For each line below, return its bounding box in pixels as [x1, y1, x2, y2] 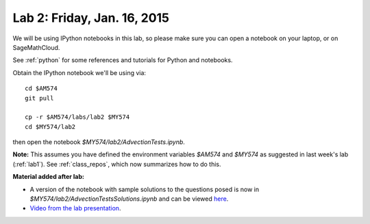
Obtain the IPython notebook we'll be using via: [12, 68, 147, 76]
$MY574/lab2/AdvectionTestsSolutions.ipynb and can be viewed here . [29, 195, 229, 203]
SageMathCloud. [12, 43, 60, 51]
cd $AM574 [25, 85, 58, 92]
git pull [25, 94, 54, 102]
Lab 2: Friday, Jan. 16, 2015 [12, 10, 170, 25]
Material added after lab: [12, 173, 85, 181]
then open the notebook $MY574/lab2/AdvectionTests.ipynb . [12, 138, 185, 146]
